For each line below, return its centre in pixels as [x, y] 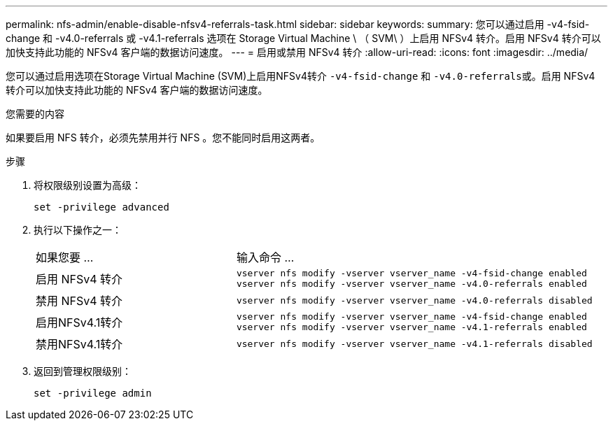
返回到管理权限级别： [83, 371]
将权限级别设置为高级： [87, 185]
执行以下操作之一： [78, 230]
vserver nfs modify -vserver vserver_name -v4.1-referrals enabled [411, 327]
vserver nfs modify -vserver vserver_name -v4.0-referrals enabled [411, 284]
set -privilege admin [93, 393]
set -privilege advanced [101, 207]
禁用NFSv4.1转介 [79, 344]
